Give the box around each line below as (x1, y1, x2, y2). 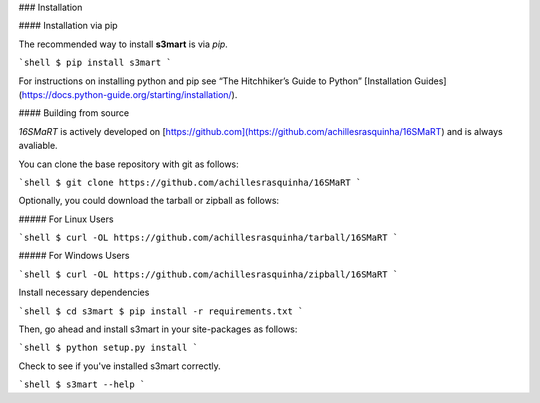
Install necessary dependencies (18, 286, 150, 299)
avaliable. (18, 140, 59, 152)
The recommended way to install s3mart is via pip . (18, 38, 229, 50)
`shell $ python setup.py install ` (18, 342, 199, 354)
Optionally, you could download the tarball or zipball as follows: (18, 195, 280, 207)
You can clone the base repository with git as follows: (18, 158, 239, 170)
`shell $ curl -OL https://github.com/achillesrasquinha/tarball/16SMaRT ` (18, 232, 399, 244)
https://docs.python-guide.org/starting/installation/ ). (21, 88, 238, 100)
